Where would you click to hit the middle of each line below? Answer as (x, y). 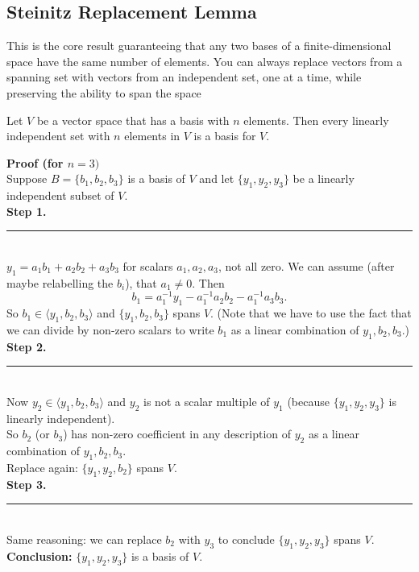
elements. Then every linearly (316, 120)
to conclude (246, 539)
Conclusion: (39, 555)
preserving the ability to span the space (104, 92)
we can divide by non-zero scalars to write (110, 330)
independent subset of (60, 195)
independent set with (58, 136)
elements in (152, 136)
